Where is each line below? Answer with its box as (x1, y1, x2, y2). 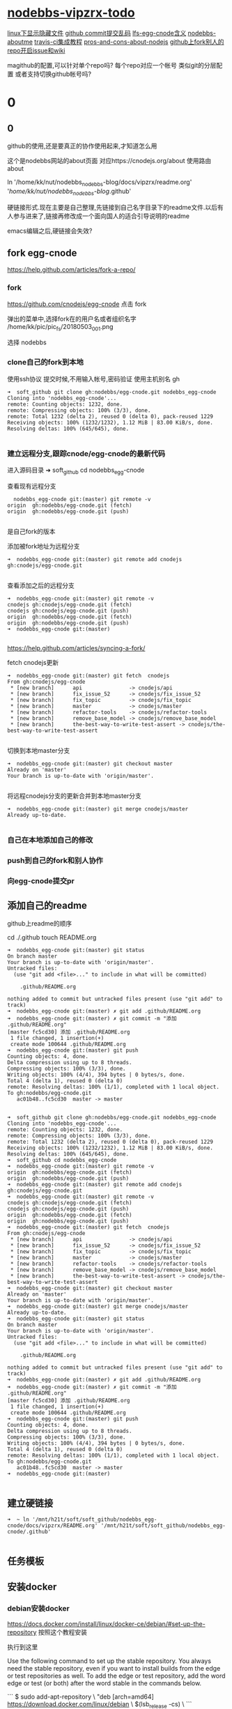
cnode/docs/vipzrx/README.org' (7, 1522, 98, 1529)
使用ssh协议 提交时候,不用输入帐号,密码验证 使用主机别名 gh (7, 374, 180, 383)
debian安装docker (7, 1603, 70, 1613)
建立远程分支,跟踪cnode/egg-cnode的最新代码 (7, 448, 166, 458)
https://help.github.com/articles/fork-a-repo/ (7, 266, 136, 274)
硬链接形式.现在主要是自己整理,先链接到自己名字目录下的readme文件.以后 (7, 203, 218, 211)
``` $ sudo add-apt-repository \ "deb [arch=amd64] (7, 1692, 155, 1701)
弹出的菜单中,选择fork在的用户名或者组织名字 (7, 314, 137, 323)
